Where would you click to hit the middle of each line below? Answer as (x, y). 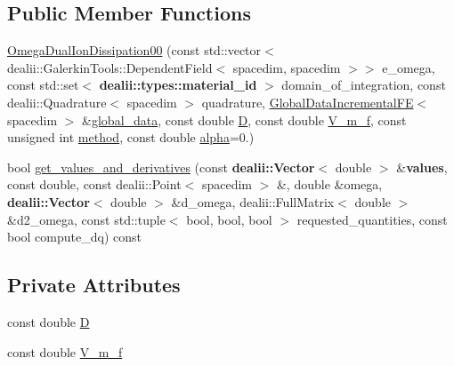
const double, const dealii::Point (94, 184)
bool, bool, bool (229, 219)
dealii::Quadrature (57, 102)
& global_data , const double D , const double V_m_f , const (244, 119)
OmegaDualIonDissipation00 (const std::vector (134, 50)
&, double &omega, (329, 184)
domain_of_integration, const (364, 85)
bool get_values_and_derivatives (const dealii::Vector (161, 167)
